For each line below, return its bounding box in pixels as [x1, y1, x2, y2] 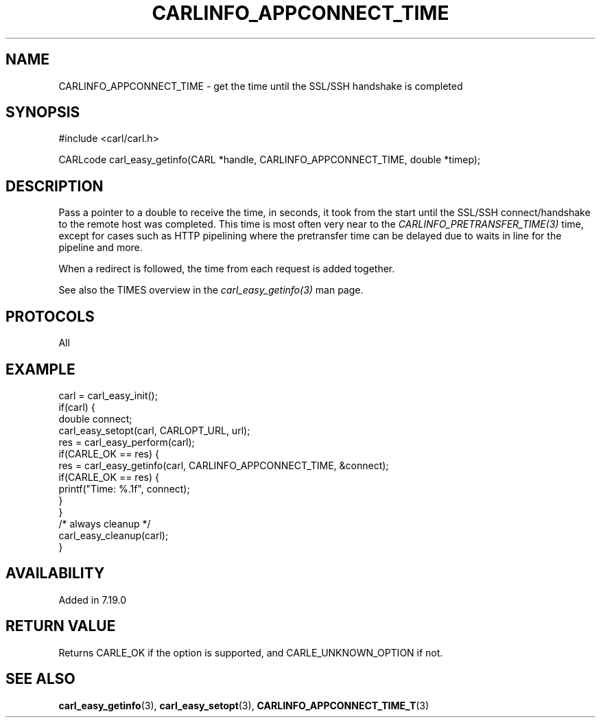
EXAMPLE [5, 360, 75, 378]
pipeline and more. [58, 241, 143, 254]
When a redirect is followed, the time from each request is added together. [58, 263, 395, 275]
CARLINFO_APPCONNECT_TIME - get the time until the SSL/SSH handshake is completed [58, 80, 463, 92]
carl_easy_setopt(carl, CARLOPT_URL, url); [58, 424, 250, 436]
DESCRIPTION [5, 177, 104, 195]
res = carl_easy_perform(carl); [58, 436, 195, 448]
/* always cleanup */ [58, 517, 151, 530]
